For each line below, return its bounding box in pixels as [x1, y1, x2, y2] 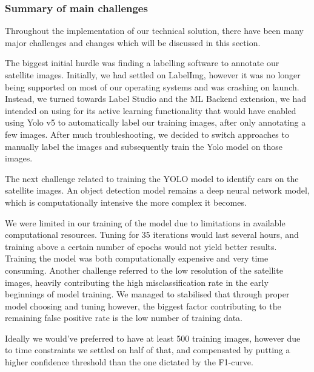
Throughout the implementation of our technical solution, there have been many [5, 24, 304, 37]
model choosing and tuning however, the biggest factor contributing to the [5, 299, 281, 312]
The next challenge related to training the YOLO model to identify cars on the [5, 172, 299, 184]
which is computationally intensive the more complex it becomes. [5, 195, 247, 208]
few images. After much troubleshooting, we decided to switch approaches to [5, 127, 289, 140]
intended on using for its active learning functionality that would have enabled [5, 104, 296, 117]
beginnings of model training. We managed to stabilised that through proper [5, 288, 290, 300]
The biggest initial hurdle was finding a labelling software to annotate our [5, 56, 279, 69]
